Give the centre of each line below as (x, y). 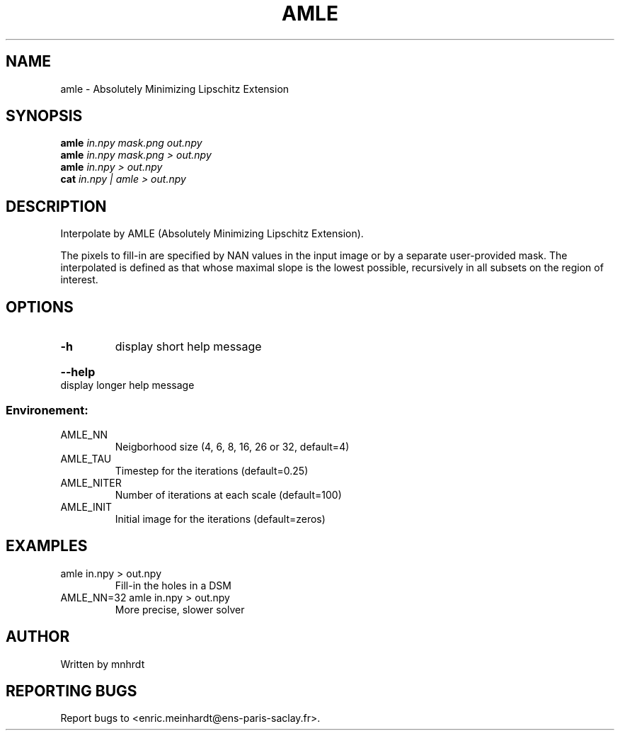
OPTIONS (40, 307)
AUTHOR (38, 637)
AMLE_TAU (86, 458)
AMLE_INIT (86, 506)
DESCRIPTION (56, 206)
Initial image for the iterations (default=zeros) (220, 519)
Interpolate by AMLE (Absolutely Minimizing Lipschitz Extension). (212, 234)
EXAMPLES (47, 546)
